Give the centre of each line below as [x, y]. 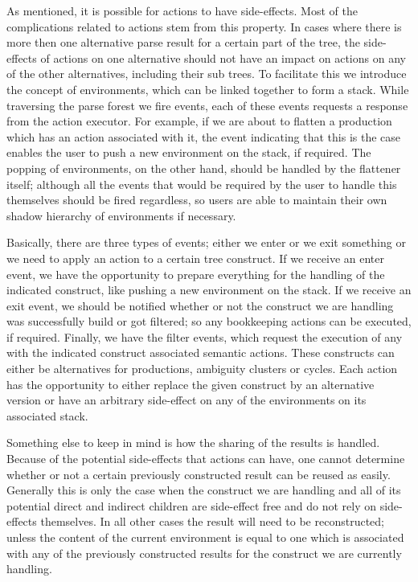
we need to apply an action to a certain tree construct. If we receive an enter [195, 258]
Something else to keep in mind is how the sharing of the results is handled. [193, 443]
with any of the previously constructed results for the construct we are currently [204, 553]
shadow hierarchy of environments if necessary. [121, 215]
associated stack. [47, 415]
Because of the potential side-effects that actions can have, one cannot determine [206, 459]
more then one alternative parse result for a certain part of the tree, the [183, 42]
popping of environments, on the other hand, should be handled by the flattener [204, 168]
